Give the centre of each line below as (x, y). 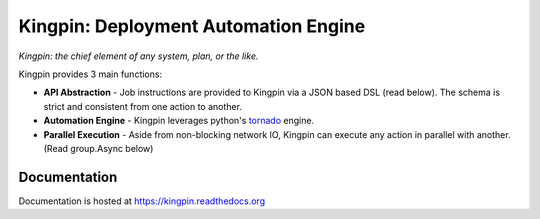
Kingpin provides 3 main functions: (90, 74)
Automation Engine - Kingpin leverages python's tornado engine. (179, 121)
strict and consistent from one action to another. (142, 106)
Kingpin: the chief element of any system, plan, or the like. (138, 56)
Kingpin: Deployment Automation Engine (192, 26)
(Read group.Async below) (98, 148)
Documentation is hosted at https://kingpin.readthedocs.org (141, 201)
